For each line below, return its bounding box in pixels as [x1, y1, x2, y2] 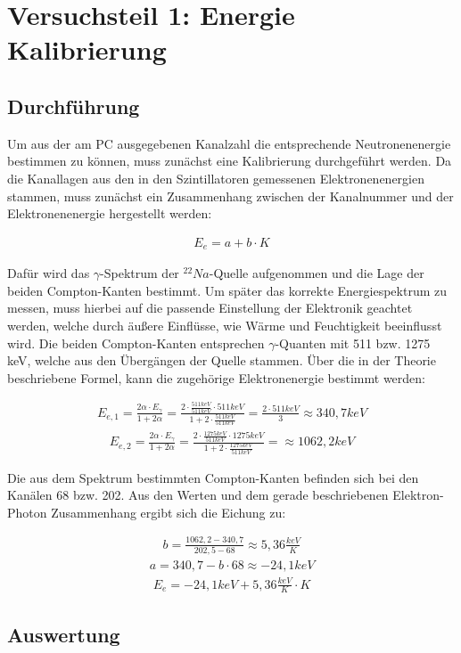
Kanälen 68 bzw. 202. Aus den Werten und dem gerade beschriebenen [7, 486, 389, 504]
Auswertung [7, 620, 120, 648]
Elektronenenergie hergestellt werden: [7, 204, 212, 223]
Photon [7, 502, 47, 521]
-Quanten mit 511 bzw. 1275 [275, 333, 431, 352]
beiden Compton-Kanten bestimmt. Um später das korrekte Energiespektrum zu [7, 281, 448, 299]
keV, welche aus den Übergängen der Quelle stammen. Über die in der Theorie [7, 351, 436, 370]
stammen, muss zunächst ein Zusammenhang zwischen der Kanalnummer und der [7, 186, 454, 205]
